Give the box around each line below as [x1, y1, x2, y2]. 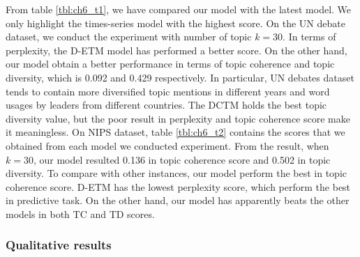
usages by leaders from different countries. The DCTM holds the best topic [6, 98, 327, 112]
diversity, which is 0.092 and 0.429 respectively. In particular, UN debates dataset [6, 70, 354, 84]
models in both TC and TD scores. [6, 206, 155, 221]
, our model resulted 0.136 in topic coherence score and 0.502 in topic [33, 152, 331, 166]
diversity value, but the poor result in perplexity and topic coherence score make [6, 111, 350, 125]
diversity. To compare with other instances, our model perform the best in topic [6, 166, 347, 180]
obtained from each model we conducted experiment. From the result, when [6, 138, 329, 153]
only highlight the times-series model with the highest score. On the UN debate [6, 15, 345, 30]
